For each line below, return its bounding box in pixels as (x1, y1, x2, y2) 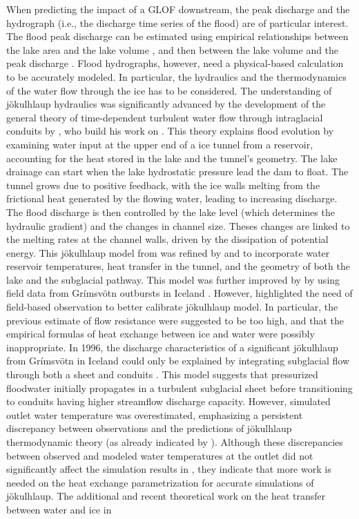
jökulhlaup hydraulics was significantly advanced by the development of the (6, 97, 326, 111)
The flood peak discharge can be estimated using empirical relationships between (6, 29, 349, 43)
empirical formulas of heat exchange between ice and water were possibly (6, 326, 315, 341)
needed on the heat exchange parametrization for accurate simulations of (6, 475, 314, 489)
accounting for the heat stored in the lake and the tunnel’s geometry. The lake (6, 150, 338, 165)
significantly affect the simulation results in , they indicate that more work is (6, 462, 331, 476)
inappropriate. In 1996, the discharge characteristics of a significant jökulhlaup (6, 340, 338, 354)
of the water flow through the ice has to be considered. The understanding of (6, 83, 332, 97)
